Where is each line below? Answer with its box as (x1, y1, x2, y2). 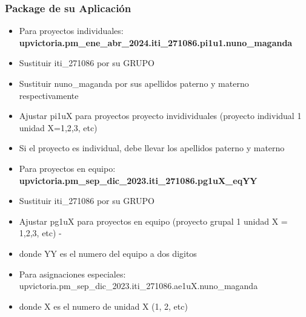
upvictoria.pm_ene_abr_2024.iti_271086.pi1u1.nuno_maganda (19, 36, 293, 49)
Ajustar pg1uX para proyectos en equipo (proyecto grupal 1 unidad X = (19, 214, 288, 227)
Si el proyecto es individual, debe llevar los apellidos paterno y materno (19, 141, 285, 154)
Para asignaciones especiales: (19, 267, 126, 280)
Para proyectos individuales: (19, 24, 124, 37)
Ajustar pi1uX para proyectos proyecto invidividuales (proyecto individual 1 (19, 109, 302, 122)
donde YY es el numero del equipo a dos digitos (19, 247, 197, 259)
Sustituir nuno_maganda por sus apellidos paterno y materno (19, 77, 249, 89)
